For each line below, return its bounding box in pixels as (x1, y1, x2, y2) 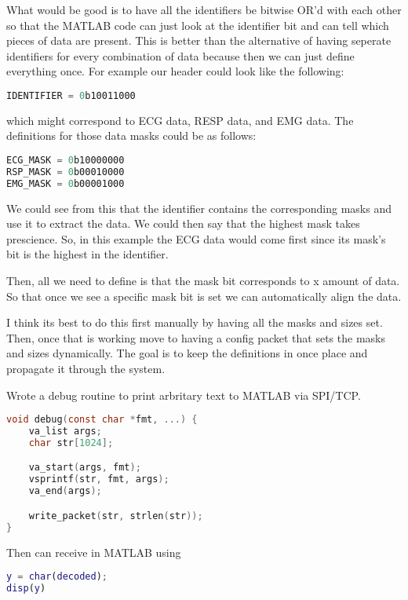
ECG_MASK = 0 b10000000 (6, 155, 125, 166)
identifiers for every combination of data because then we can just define (6, 47, 355, 64)
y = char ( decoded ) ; (6, 571, 107, 583)
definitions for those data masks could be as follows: (6, 127, 257, 144)
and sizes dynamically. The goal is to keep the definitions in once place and (6, 345, 368, 361)
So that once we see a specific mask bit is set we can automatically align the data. (6, 287, 402, 304)
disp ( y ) (6, 582, 46, 594)
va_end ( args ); (28, 485, 102, 497)
